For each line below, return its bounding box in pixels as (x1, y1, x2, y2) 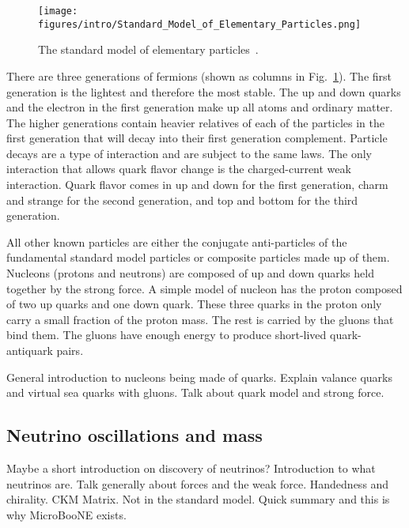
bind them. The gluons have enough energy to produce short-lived (6, 326, 327, 343)
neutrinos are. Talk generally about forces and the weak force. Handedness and (6, 475, 389, 492)
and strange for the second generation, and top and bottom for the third (6, 191, 358, 208)
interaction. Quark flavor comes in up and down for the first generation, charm (6, 176, 388, 193)
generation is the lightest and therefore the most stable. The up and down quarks (6, 83, 401, 100)
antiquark (6, 342, 53, 358)
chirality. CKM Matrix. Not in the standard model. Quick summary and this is (6, 491, 390, 507)
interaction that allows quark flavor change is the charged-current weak (6, 160, 351, 177)
